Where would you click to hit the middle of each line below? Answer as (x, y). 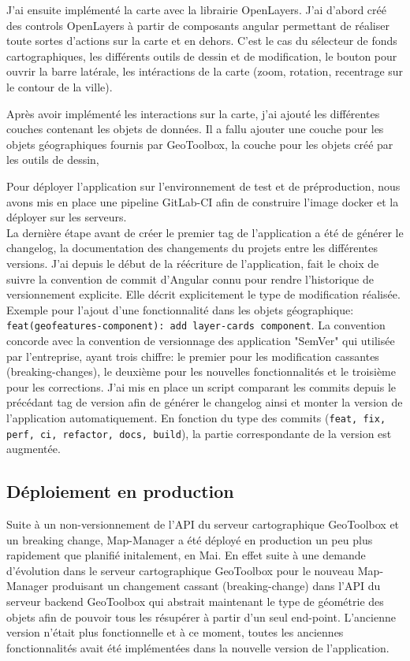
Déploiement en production (120, 491)
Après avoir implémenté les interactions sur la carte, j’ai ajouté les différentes (193, 113)
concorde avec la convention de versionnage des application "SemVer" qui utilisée (201, 340)
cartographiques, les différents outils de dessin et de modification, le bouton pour (202, 56)
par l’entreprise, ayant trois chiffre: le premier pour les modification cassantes (193, 356)
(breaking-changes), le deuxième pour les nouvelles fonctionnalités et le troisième (201, 371)
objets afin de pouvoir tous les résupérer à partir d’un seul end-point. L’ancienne (201, 616)
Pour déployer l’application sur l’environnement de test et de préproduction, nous (203, 186)
